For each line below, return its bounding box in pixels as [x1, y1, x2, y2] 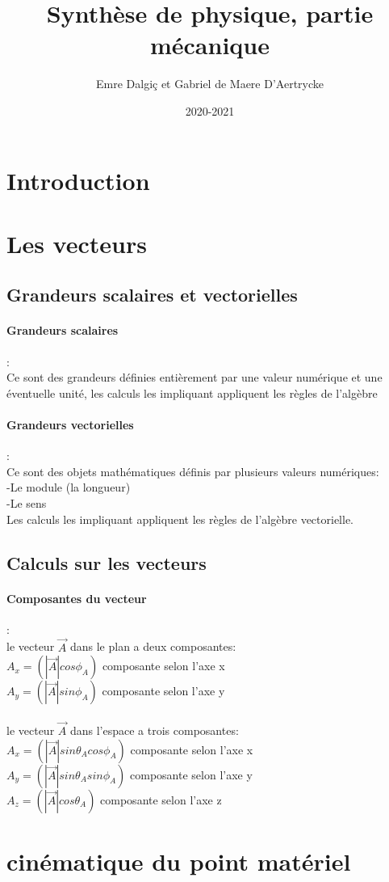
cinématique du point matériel [6, 844, 351, 877]
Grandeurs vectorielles [6, 416, 134, 433]
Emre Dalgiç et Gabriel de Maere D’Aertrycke [95, 75, 324, 92]
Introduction [6, 163, 150, 196]
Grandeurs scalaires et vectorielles [6, 282, 298, 307]
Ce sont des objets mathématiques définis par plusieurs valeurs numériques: [6, 462, 379, 479]
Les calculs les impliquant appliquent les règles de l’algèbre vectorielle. [6, 510, 353, 527]
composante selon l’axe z [100, 791, 222, 808]
